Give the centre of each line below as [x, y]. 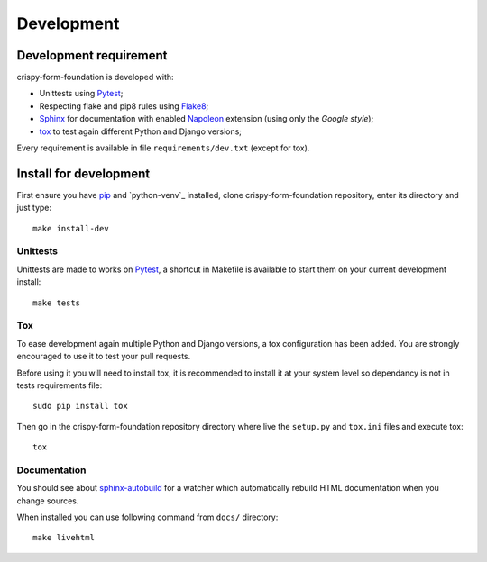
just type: [34, 208]
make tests [57, 303]
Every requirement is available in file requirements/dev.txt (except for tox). [163, 148]
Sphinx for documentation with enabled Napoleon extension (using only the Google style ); [207, 119]
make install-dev [71, 228]
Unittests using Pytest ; [81, 94]
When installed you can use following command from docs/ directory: [147, 517]
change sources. [48, 501]
